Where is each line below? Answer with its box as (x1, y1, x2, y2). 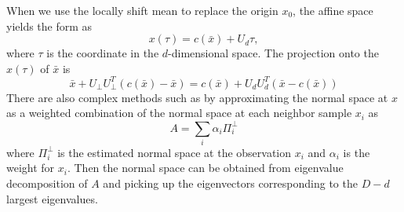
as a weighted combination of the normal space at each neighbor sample (6, 104, 352, 121)
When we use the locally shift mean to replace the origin (6, 2, 278, 18)
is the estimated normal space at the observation (57, 144, 292, 160)
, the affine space (293, 2, 373, 18)
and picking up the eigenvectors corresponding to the (103, 175, 358, 192)
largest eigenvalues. (6, 190, 98, 207)
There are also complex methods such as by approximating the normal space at (6, 89, 388, 105)
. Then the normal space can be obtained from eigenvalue (67, 159, 344, 176)
